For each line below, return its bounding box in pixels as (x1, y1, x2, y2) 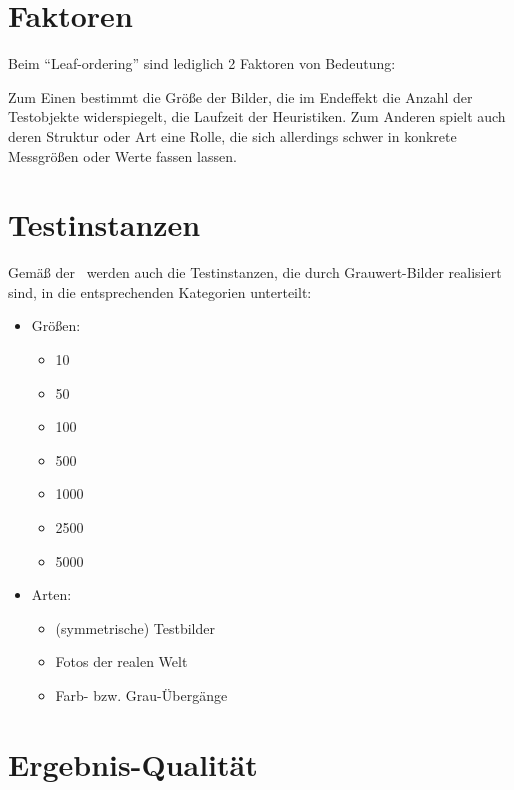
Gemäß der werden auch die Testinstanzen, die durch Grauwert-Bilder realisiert (8, 262, 502, 283)
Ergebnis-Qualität (8, 743, 258, 784)
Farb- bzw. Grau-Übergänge (55, 684, 228, 705)
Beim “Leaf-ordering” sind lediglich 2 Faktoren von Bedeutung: (8, 53, 396, 74)
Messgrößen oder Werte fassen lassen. (8, 145, 237, 166)
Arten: (31, 584, 72, 605)
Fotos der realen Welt (55, 651, 188, 672)
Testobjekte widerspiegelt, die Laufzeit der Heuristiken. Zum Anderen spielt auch (8, 106, 506, 127)
